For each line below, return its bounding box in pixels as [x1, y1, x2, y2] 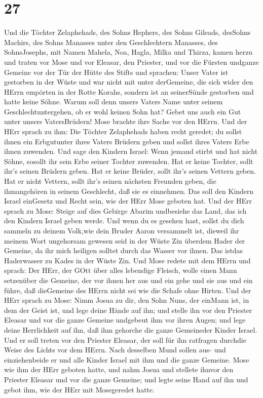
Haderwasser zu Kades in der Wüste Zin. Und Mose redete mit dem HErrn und [4, 255, 251, 265]
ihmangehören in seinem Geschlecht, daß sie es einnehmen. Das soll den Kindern [4, 185, 254, 196]
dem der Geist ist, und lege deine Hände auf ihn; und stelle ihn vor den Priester [4, 304, 252, 315]
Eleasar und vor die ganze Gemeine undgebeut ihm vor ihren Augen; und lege [4, 314, 246, 325]
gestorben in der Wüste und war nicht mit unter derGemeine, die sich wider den [4, 76, 253, 87]
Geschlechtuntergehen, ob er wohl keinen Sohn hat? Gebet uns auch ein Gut [4, 106, 241, 116]
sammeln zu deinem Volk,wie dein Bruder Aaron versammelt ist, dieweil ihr [4, 225, 239, 235]
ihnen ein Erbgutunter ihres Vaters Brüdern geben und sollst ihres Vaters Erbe [4, 136, 249, 146]
